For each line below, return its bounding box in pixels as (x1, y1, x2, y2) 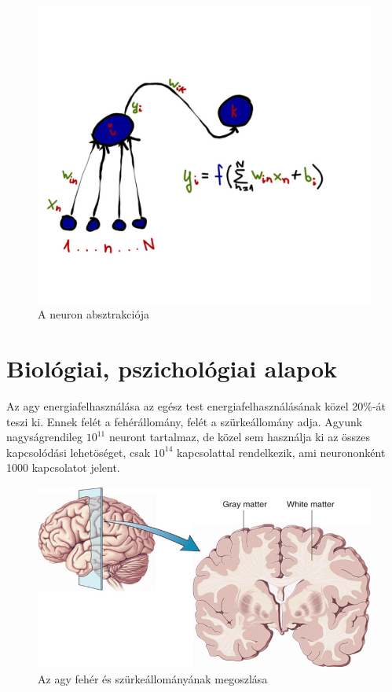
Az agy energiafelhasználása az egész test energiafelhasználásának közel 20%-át (6, 397, 387, 414)
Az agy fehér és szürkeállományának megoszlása (38, 670, 268, 686)
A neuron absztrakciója (38, 306, 150, 322)
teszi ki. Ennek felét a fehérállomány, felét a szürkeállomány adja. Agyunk (6, 413, 363, 429)
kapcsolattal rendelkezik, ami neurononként (176, 444, 386, 460)
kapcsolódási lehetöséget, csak (6, 444, 151, 460)
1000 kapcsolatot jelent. (6, 459, 120, 476)
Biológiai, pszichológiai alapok (6, 352, 337, 384)
